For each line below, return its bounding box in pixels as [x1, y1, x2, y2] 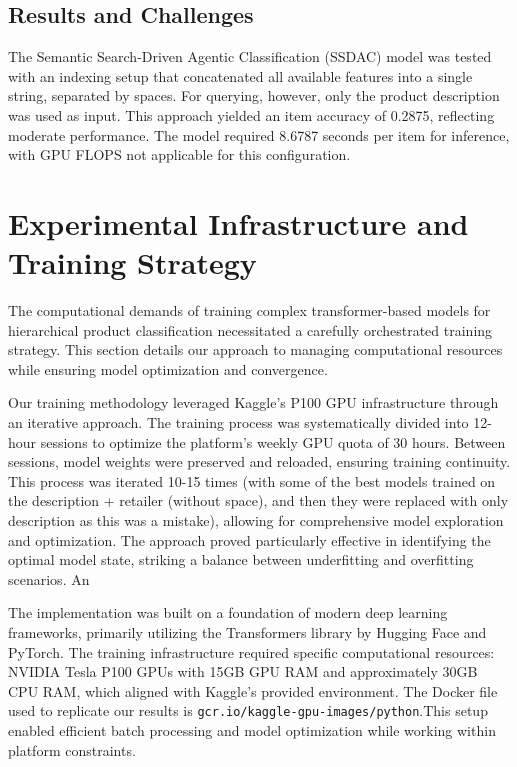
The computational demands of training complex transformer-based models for [8, 300, 491, 321]
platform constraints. [8, 739, 136, 760]
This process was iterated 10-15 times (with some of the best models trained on [8, 470, 496, 491]
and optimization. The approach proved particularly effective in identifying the [8, 529, 491, 550]
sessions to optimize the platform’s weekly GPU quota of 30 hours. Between [40, 431, 506, 452]
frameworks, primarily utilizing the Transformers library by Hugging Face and [8, 621, 487, 642]
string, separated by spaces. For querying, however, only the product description [8, 85, 500, 106]
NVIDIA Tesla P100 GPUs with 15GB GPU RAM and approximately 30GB [8, 661, 478, 682]
